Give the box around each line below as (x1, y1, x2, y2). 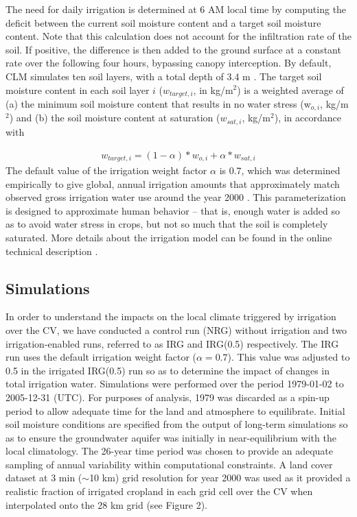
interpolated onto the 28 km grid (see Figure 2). (5, 497, 207, 512)
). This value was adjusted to (227, 350, 350, 364)
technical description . (5, 243, 98, 258)
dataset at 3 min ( (5, 470, 82, 485)
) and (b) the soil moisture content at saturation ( (9, 110, 220, 125)
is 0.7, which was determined (219, 163, 341, 177)
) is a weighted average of (237, 82, 344, 97)
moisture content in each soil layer (5, 82, 150, 97)
